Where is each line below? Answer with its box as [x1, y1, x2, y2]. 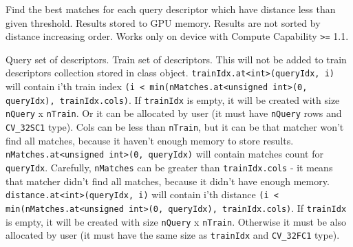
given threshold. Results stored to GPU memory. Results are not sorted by [6, 15, 321, 30]
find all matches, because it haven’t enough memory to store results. [6, 133, 294, 147]
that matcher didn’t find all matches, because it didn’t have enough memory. [6, 173, 330, 188]
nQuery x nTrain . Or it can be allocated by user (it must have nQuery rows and [6, 106, 342, 120]
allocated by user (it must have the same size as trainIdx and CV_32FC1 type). [6, 228, 340, 242]
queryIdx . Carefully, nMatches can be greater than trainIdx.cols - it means [6, 160, 333, 174]
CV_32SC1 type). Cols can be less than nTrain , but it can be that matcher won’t [6, 120, 344, 134]
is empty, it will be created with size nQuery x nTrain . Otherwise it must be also [6, 214, 347, 228]
